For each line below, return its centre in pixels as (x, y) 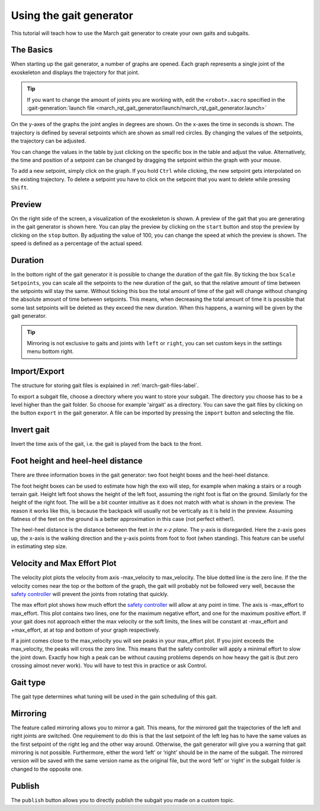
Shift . (20, 188)
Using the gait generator (72, 15)
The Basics (32, 50)
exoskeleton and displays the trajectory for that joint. (75, 72)
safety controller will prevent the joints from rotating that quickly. (90, 594)
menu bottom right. (50, 352)
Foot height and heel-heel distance (77, 461)
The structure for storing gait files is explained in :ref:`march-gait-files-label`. (105, 385)
